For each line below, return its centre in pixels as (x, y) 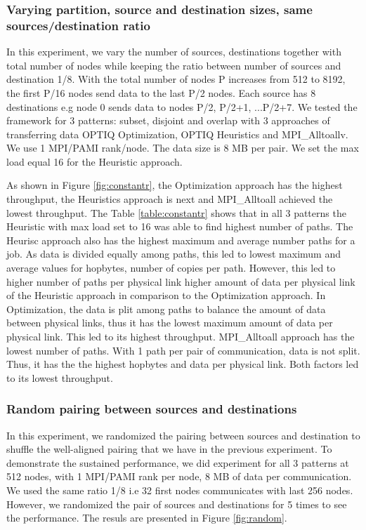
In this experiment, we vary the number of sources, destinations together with (174, 52)
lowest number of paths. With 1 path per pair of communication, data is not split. (183, 350)
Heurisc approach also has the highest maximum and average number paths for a (181, 240)
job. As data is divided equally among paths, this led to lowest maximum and (174, 254)
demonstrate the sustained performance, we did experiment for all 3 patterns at (178, 462)
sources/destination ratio (78, 25)
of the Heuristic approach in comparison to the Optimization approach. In (166, 295)
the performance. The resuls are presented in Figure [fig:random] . (147, 518)
